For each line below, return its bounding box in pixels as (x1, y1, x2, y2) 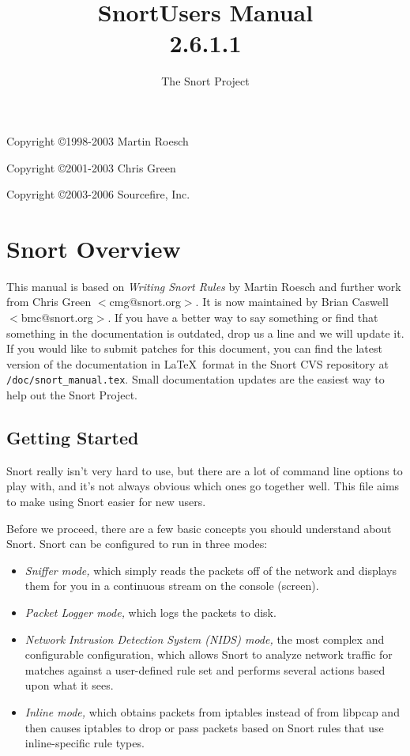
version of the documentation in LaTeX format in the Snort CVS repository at (6, 355, 389, 372)
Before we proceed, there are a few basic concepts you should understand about (6, 520, 392, 536)
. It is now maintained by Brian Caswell (195, 293, 389, 310)
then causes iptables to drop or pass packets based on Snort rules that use (24, 719, 384, 735)
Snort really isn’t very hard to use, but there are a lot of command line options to (6, 462, 403, 478)
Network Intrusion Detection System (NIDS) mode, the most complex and (24, 630, 385, 647)
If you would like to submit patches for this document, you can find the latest (6, 340, 382, 357)
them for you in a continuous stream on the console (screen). (24, 577, 319, 594)
